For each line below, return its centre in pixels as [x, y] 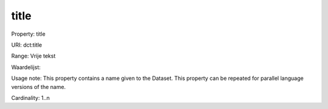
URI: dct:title [27, 45]
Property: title [28, 34]
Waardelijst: [26, 67]
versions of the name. [39, 87]
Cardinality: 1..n [30, 97]
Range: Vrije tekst [33, 56]
